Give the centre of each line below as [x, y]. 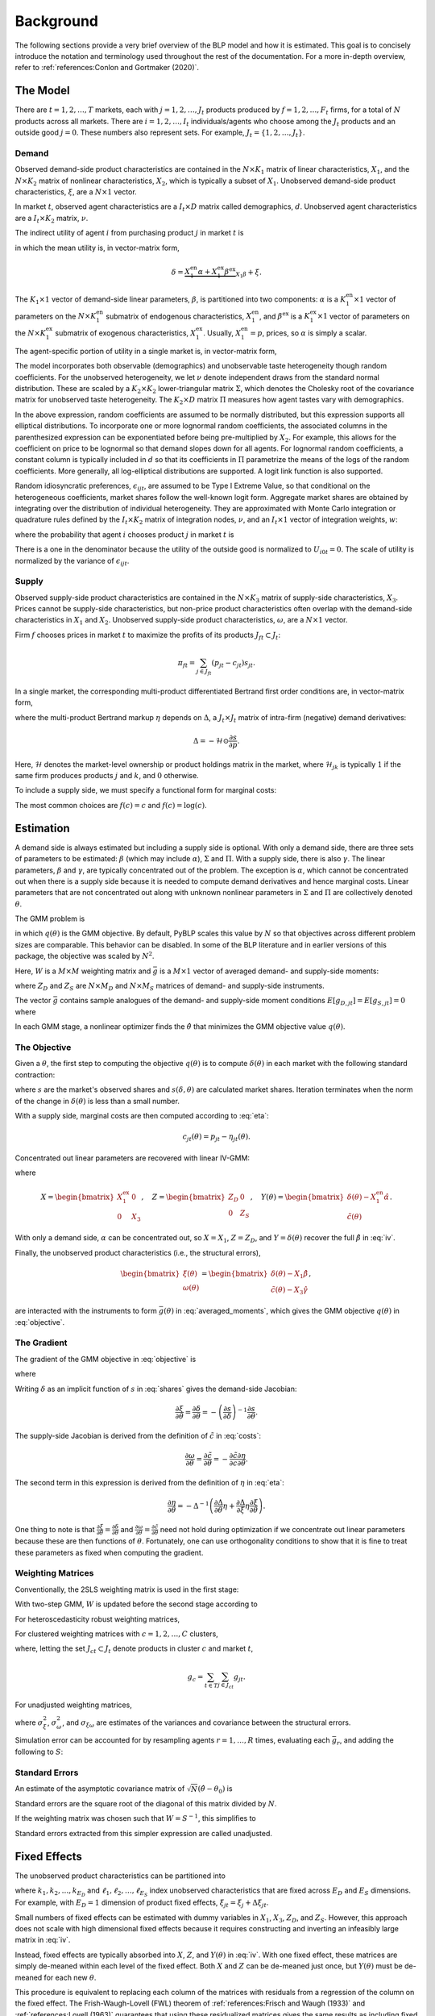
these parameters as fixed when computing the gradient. [109, 1552]
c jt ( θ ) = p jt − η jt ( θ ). [217, 1137]
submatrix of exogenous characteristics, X [126, 333]
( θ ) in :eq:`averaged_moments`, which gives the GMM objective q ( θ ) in [282, 1311]
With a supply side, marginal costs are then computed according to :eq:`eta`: [142, 1115]
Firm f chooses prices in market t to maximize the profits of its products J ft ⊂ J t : [148, 635]
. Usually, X [222, 333]
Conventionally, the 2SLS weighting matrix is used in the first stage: [127, 1589]
